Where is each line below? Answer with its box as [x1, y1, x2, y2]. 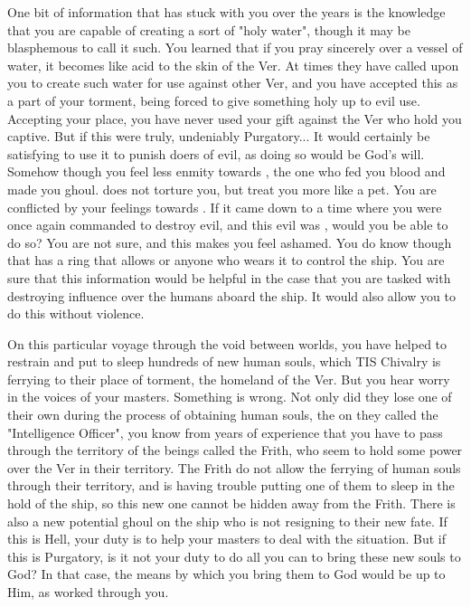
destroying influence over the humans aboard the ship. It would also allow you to [7, 286, 456, 305]
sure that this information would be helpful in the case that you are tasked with [7, 268, 451, 287]
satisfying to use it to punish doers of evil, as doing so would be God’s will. [7, 144, 425, 163]
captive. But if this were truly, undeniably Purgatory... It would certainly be [7, 127, 430, 146]
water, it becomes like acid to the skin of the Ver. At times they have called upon [7, 55, 459, 74]
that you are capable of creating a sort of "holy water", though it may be [7, 20, 410, 39]
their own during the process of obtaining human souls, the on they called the [7, 405, 438, 424]
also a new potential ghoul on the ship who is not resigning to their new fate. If [7, 511, 447, 530]
